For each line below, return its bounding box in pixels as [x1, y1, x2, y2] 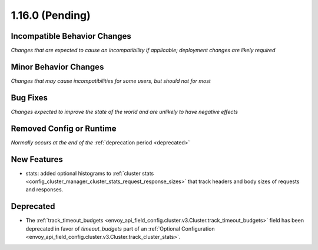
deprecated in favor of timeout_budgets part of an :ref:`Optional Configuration [25, 225, 215, 232]
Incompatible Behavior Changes [11, 31, 132, 41]
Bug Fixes [11, 93, 48, 103]
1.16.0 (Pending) [11, 9, 91, 22]
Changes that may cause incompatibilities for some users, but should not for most [11, 77, 211, 85]
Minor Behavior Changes [11, 62, 104, 72]
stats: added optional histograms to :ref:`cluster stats [25, 170, 154, 177]
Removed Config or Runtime [11, 123, 117, 133]
